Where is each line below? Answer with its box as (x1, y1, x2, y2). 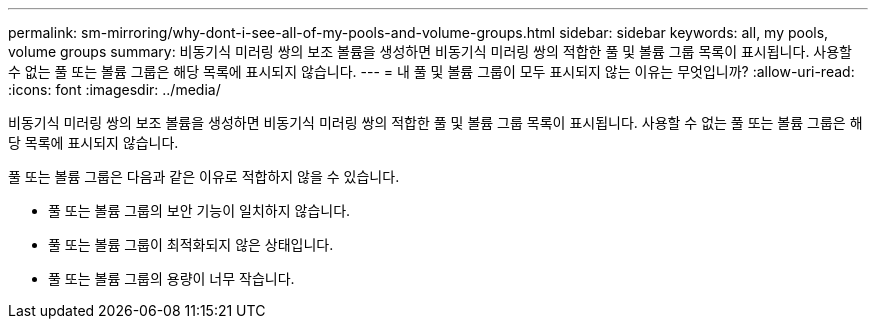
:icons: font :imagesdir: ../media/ (8, 81, 221, 98)
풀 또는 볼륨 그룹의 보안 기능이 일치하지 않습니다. (48, 202, 351, 219)
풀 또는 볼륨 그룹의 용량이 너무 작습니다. (48, 270, 295, 287)
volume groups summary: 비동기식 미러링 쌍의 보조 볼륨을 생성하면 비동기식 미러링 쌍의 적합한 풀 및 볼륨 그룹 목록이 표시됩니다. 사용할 (8, 43, 852, 60)
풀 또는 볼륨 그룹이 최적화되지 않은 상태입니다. (48, 236, 334, 253)
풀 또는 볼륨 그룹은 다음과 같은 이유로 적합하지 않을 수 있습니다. (8, 168, 400, 185)
